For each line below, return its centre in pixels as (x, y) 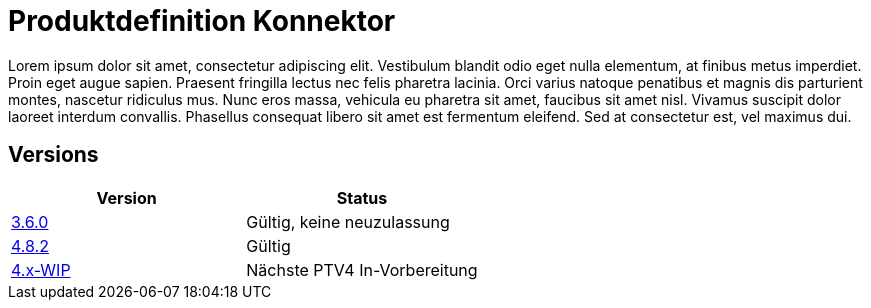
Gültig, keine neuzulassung (348, 221)
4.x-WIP (41, 269)
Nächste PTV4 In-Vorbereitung (362, 269)
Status (362, 197)
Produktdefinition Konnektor (202, 21)
